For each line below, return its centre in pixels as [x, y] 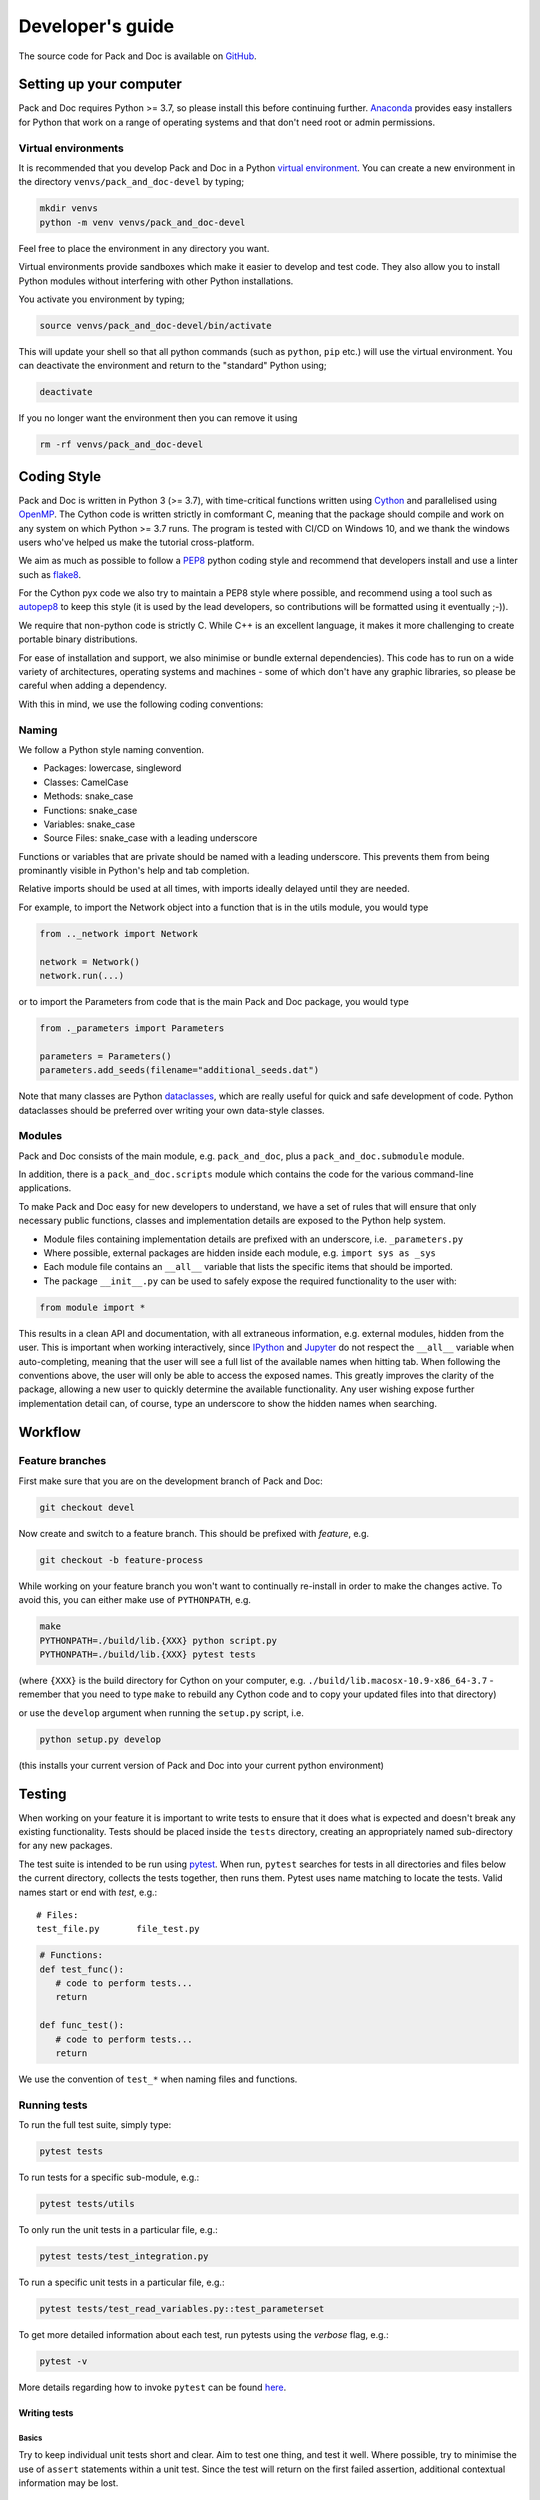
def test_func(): [82, 1969]
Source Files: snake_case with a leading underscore [150, 838]
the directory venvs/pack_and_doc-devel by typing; [131, 182]
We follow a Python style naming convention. [111, 749]
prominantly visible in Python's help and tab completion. [134, 871]
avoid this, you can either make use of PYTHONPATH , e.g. [135, 1600]
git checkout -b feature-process [121, 1559]
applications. [45, 1188]
